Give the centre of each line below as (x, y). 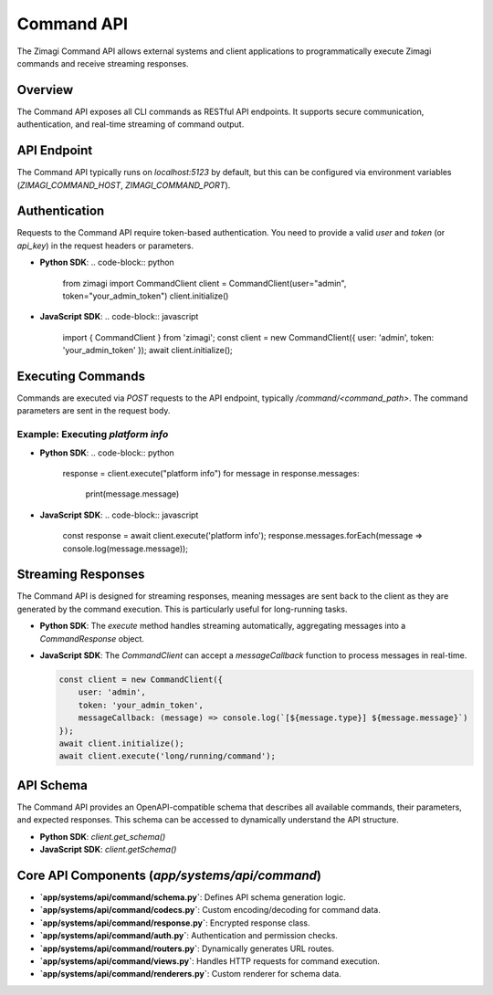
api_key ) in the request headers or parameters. (105, 246)
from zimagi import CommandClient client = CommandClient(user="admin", (205, 283)
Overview (45, 90)
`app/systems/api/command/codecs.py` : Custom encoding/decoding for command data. (210, 910)
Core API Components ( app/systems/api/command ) (169, 875)
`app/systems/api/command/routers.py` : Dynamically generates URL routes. (187, 948)
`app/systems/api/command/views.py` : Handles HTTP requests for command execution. (210, 961)
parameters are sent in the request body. (94, 411)
